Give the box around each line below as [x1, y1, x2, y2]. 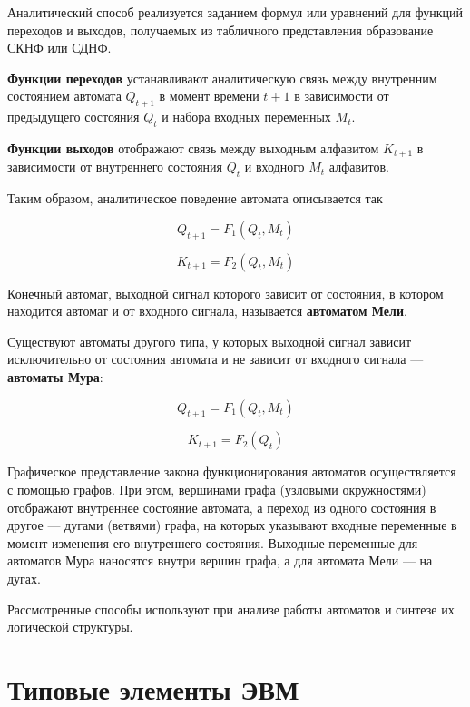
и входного [244, 157, 305, 176]
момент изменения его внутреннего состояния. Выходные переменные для [7, 533, 418, 552]
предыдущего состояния [7, 107, 140, 126]
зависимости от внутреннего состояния [7, 157, 223, 176]
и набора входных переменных [162, 107, 331, 126]
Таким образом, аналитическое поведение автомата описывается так [7, 189, 383, 208]
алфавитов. [328, 157, 389, 176]
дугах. [7, 568, 41, 587]
